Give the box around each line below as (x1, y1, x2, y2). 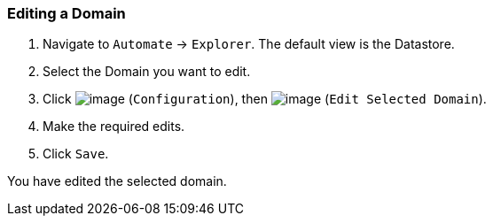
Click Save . (43, 146, 109, 162)
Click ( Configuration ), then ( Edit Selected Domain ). (43, 91, 487, 107)
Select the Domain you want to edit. (43, 64, 251, 80)
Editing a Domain (7, 4, 126, 22)
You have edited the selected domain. (7, 173, 227, 189)
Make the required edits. (43, 119, 185, 135)
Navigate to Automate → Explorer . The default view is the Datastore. (43, 36, 455, 52)
